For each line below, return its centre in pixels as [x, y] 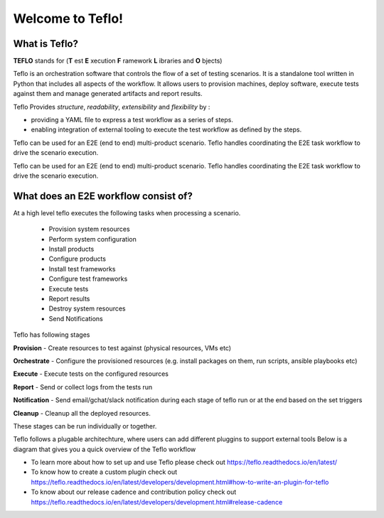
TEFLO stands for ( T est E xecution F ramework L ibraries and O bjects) [118, 61]
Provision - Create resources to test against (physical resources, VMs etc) [122, 347]
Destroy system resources [87, 308]
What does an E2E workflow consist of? [103, 196]
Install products [71, 249]
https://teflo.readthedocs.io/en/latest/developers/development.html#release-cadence [157, 502]
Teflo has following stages [52, 335]
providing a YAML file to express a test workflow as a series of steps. [132, 120]
